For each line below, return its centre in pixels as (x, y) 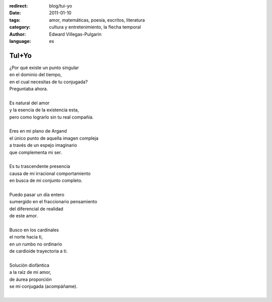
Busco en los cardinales (34, 230)
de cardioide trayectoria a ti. (39, 251)
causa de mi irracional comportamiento (50, 173)
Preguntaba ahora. (28, 89)
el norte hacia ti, (26, 237)
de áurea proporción (31, 279)
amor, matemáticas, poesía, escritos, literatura (97, 20)
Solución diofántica (29, 265)
